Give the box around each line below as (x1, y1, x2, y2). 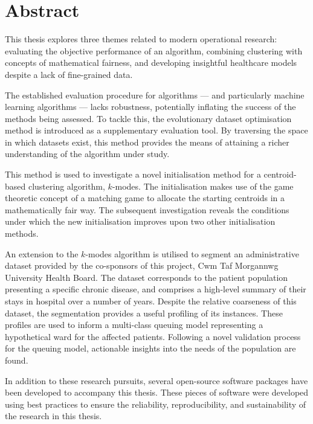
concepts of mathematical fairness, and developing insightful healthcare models (5, 56, 297, 69)
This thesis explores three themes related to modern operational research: (5, 33, 277, 45)
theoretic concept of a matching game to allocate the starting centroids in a (5, 191, 285, 204)
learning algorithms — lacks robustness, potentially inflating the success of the (5, 100, 296, 113)
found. (5, 353, 28, 366)
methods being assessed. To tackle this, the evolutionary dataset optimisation (5, 112, 292, 124)
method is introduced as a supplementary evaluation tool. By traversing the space (5, 124, 308, 137)
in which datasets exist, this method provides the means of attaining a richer (5, 135, 289, 148)
